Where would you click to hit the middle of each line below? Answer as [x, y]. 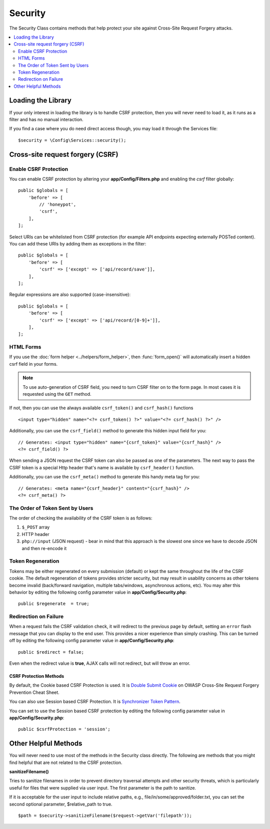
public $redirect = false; [51, 652]
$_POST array [36, 527]
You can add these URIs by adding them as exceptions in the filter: [78, 244]
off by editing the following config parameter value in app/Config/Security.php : [92, 641]
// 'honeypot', [58, 205]
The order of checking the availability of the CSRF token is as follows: [81, 518]
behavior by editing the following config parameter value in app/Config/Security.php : [98, 592]
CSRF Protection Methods [37, 676]
